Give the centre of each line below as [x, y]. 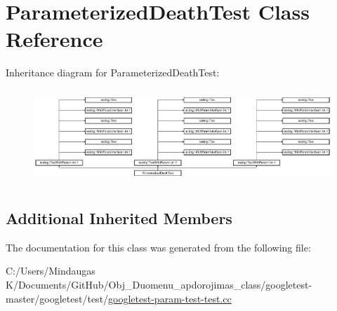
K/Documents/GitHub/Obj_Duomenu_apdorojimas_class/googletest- [159, 284]
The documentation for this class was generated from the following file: [158, 247]
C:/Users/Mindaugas [51, 271]
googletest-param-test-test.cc [170, 298]
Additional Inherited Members [119, 217]
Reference [54, 39]
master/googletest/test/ [57, 298]
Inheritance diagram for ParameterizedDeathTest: [113, 72]
